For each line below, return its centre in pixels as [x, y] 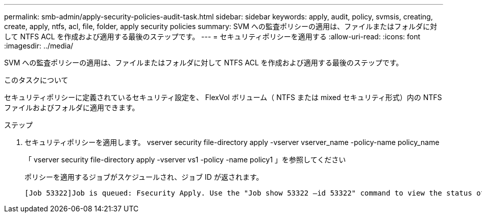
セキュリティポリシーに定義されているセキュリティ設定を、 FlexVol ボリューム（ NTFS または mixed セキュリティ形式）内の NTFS [223, 97]
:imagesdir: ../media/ [39, 46]
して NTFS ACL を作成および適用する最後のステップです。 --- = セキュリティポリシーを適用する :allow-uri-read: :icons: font [212, 37]
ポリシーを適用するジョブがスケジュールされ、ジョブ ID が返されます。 [144, 177]
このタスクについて [36, 80]
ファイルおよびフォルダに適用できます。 [72, 107]
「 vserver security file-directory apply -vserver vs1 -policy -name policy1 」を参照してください [185, 160]
